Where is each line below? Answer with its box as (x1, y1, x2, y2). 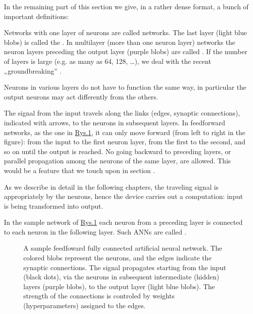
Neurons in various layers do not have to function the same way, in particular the (4, 82, 246, 92)
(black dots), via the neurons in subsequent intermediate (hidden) (23, 272, 219, 282)
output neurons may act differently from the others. (4, 91, 158, 101)
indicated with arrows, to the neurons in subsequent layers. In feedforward (4, 117, 225, 127)
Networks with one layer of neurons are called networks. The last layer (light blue (4, 27, 247, 38)
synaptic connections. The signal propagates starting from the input (23, 262, 226, 272)
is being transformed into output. (4, 200, 103, 211)
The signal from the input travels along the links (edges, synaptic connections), (4, 108, 240, 118)
